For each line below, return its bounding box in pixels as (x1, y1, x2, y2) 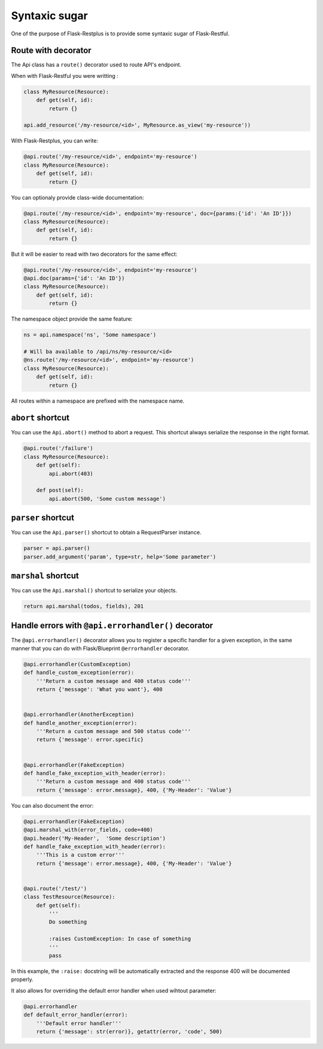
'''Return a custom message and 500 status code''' (36, 728, 191, 735)
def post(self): (36, 487, 84, 494)
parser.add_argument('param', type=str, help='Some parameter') (23, 553, 217, 560)
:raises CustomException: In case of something (48, 935, 191, 942)
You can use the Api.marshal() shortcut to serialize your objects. (11, 587, 178, 594)
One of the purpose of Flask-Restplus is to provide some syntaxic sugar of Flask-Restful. (11, 30, 230, 37)
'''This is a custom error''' (36, 851, 125, 858)
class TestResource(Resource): (23, 893, 116, 900)
